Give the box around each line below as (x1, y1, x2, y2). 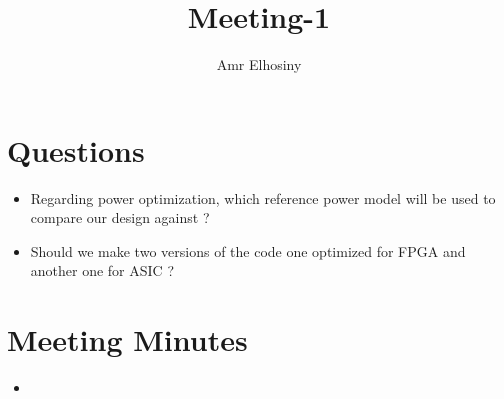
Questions (7, 129, 145, 170)
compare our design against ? (30, 207, 210, 228)
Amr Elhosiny (216, 54, 302, 75)
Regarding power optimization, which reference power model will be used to (30, 187, 496, 208)
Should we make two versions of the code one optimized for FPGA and (30, 240, 466, 261)
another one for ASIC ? (30, 260, 174, 281)
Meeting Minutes (7, 319, 248, 360)
